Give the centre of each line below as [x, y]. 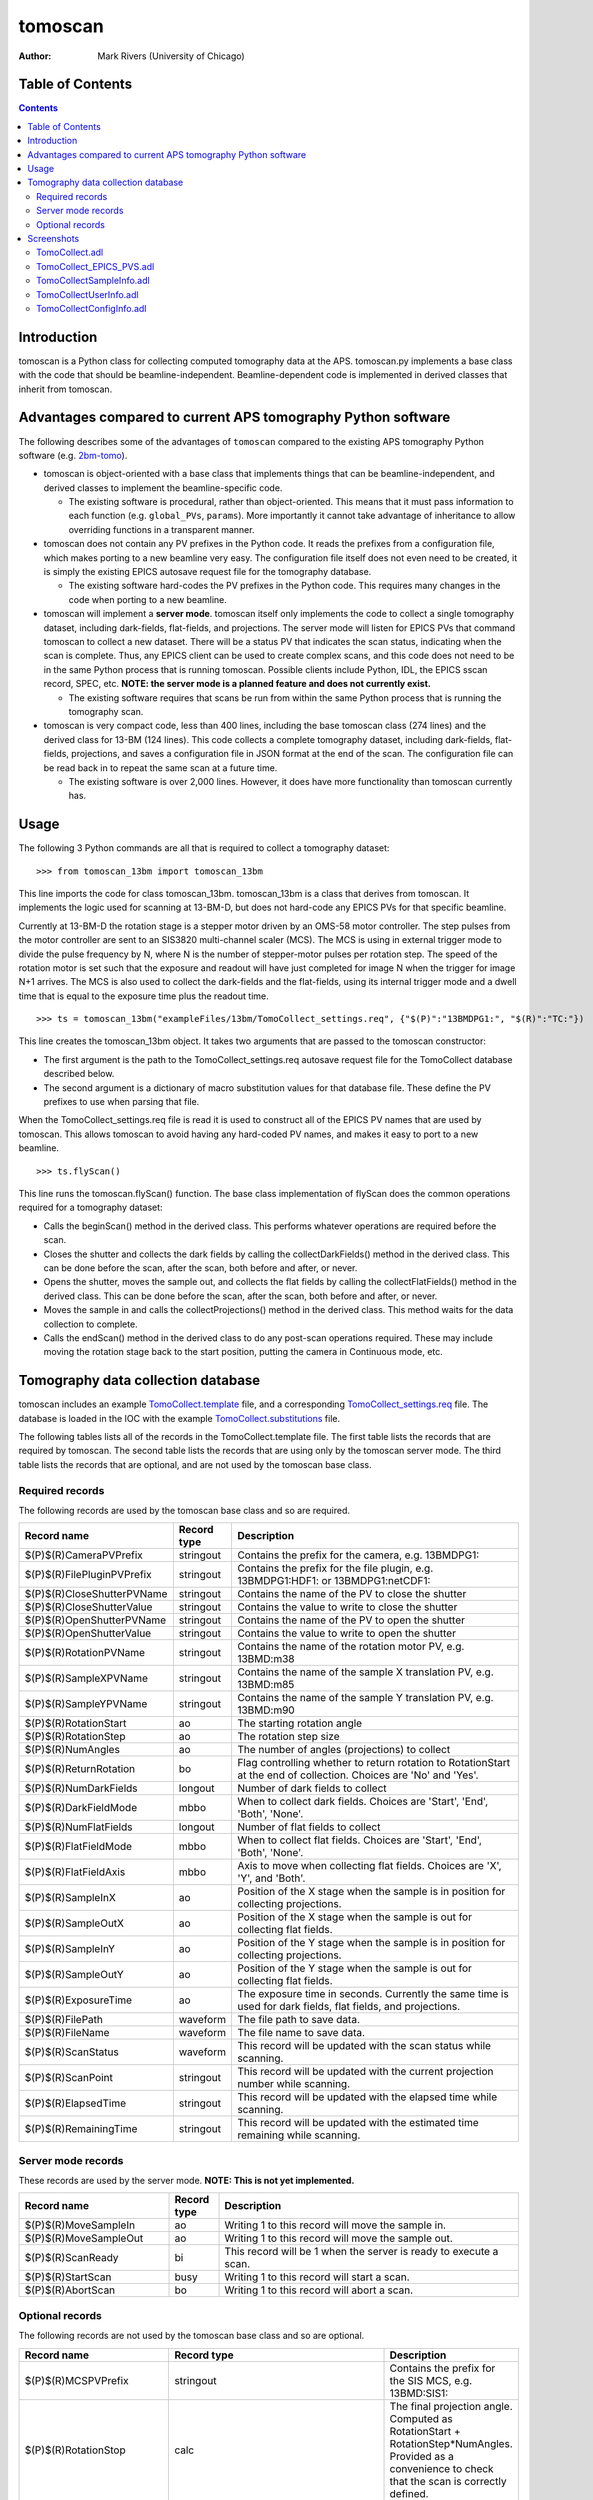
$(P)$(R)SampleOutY [74, 1975]
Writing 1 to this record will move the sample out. [339, 2238]
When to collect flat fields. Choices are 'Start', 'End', [359, 1840]
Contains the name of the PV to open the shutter [350, 1620]
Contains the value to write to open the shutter [346, 1633]
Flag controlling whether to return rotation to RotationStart [373, 1763]
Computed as [421, 2418]
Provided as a [422, 2456]
